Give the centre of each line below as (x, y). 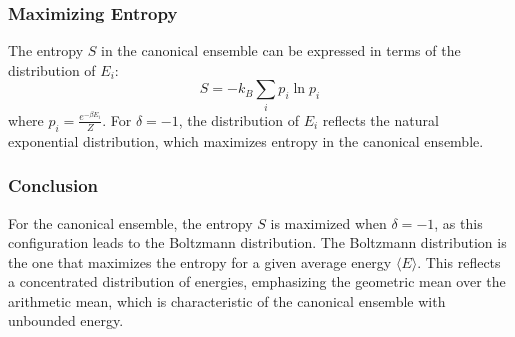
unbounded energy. (66, 320)
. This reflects (459, 261)
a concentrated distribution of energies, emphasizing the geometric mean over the (257, 281)
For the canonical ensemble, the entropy (130, 222)
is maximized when (328, 222)
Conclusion (53, 185)
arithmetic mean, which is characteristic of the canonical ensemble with (227, 300)
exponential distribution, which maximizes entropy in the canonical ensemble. (246, 140)
